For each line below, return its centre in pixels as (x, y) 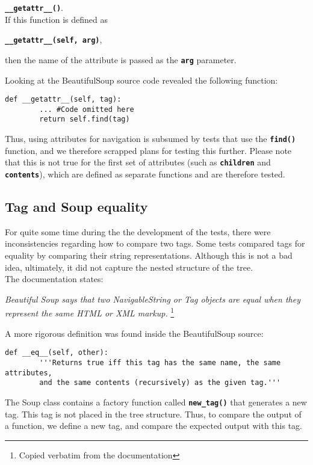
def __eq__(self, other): (57, 353)
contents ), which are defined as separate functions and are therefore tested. (145, 174)
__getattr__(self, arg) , (54, 39)
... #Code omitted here (87, 109)
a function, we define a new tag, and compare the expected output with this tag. (154, 426)
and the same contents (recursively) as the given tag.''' (160, 383)
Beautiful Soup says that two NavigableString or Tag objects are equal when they (153, 299)
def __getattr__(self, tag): (63, 100)
